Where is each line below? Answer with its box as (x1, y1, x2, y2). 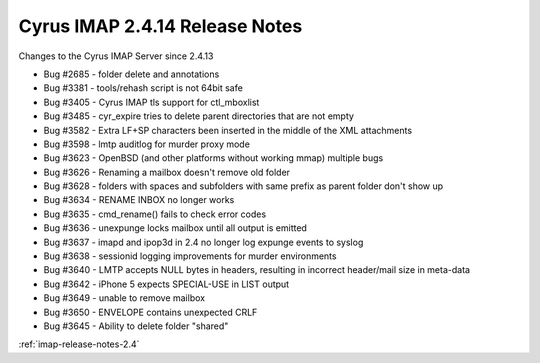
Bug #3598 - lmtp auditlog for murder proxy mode (43, 138, 250, 150)
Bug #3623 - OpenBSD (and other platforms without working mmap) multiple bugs (43, 152, 384, 164)
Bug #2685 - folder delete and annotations (43, 68, 220, 80)
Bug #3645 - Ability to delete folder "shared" (43, 320, 229, 332)
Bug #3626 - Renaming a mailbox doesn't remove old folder (43, 166, 290, 178)
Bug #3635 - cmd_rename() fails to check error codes (43, 208, 267, 220)
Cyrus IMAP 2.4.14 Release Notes (18, 15, 303, 37)
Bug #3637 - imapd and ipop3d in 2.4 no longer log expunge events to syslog (43, 236, 364, 248)
